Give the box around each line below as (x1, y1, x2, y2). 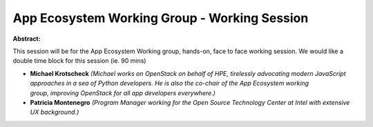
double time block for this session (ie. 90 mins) (12, 57, 146, 65)
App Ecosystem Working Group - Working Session (12, 10, 309, 26)
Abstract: (12, 35, 41, 43)
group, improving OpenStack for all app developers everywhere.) (30, 88, 216, 97)
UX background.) (30, 108, 79, 117)
